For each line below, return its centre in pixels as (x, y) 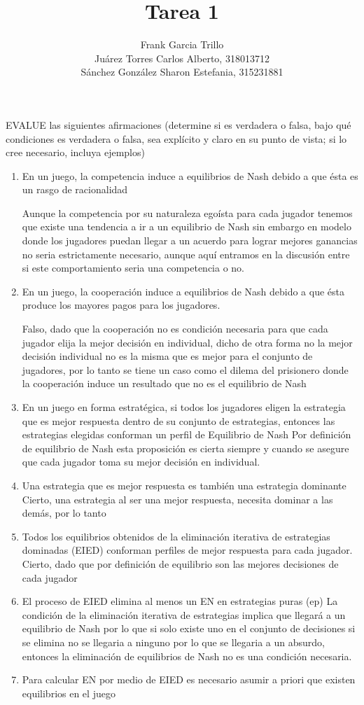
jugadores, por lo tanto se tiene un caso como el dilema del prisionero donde (185, 369)
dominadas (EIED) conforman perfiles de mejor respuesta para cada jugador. (187, 550)
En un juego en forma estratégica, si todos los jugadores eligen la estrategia (184, 407)
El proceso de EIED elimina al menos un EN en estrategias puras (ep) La (180, 601)
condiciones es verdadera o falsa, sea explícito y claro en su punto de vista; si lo (176, 138)
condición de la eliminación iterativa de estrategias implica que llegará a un (184, 614)
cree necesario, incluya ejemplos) (75, 152)
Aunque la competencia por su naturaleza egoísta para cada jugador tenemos (187, 212)
